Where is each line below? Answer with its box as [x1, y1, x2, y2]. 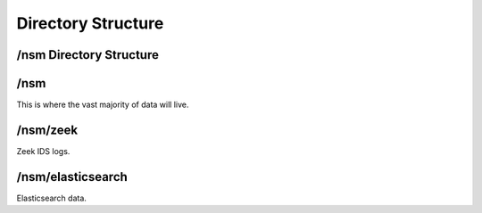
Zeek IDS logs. [16, 145, 71, 156]
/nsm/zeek [16, 122, 79, 137]
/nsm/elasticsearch [16, 169, 129, 184]
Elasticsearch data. [16, 193, 87, 203]
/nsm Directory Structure [16, 47, 160, 62]
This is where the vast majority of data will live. [16, 99, 189, 111]
